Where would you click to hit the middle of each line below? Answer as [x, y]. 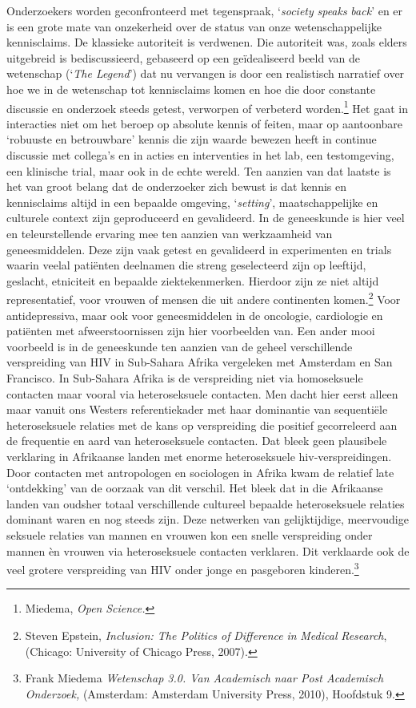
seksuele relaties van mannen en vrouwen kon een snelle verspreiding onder [190, 534]
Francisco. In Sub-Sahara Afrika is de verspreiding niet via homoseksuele [185, 377]
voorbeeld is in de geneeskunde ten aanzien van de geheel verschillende [180, 346]
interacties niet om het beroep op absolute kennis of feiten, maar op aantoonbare [205, 123]
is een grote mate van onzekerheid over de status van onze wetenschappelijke [194, 26]
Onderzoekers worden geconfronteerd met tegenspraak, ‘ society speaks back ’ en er [205, 10]
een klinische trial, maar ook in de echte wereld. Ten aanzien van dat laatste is [199, 170]
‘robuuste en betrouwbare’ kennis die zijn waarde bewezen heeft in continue [192, 139]
